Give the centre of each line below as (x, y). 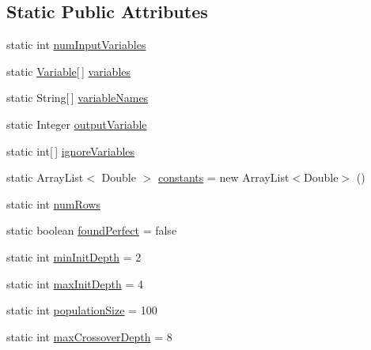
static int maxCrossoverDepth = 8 (89, 336)
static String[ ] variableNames (78, 98)
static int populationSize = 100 (82, 310)
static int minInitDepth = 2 (74, 256)
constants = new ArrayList (223, 177)
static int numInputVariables (76, 45)
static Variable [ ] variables (69, 71)
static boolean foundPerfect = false (92, 230)
